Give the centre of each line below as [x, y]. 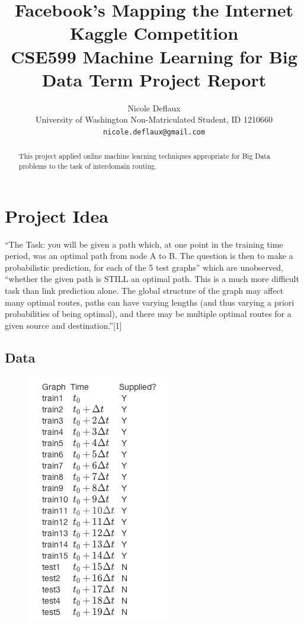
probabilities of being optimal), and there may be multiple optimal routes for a [148, 314]
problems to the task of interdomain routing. [88, 166]
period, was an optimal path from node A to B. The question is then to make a [149, 256]
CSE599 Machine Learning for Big [154, 56]
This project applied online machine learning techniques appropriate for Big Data [144, 156]
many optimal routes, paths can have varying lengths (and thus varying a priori [150, 302]
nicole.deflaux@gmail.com [154, 132]
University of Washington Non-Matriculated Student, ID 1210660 [154, 119]
